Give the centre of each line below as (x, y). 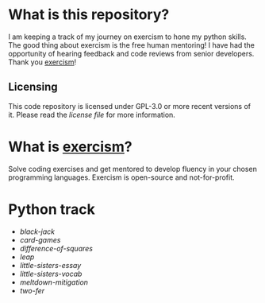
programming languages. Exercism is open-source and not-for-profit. (122, 177)
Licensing (33, 87)
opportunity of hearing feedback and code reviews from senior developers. (131, 53)
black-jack (37, 231)
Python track (52, 209)
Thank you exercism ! (42, 62)
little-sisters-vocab (51, 274)
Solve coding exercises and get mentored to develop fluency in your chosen (133, 169)
